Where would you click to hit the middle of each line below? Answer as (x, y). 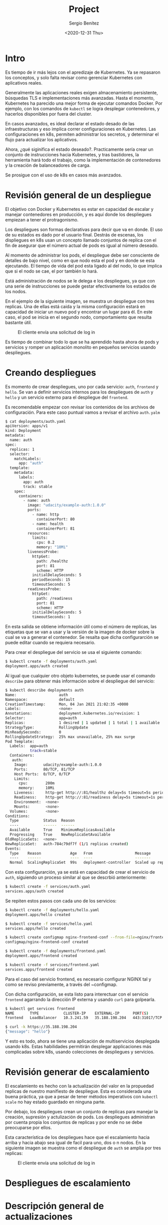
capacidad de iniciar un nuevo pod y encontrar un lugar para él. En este (79, 312)
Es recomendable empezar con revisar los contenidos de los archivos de (80, 407)
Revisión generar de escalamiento (77, 1072)
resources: (39, 533)
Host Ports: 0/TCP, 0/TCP (42, 774)
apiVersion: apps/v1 (27, 426)
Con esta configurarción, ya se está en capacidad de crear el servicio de (80, 872)
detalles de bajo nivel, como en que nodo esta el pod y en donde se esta (80, 260)
